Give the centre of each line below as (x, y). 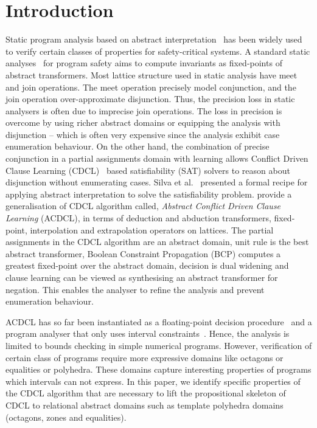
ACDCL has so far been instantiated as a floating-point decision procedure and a (159, 321)
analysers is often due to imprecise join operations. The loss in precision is (144, 110)
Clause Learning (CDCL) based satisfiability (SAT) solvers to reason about (148, 170)
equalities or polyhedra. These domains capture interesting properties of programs (158, 369)
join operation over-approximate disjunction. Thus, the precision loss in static (150, 99)
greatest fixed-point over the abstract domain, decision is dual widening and (147, 265)
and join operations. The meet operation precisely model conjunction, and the (151, 87)
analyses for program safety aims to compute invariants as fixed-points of (144, 63)
